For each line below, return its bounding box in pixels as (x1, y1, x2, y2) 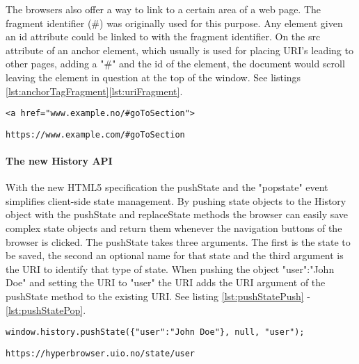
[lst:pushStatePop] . (6, 302, 86, 317)
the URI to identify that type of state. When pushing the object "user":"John (6, 261, 335, 276)
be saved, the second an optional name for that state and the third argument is (6, 248, 344, 263)
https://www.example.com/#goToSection (6, 129, 185, 140)
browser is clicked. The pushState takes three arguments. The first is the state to (6, 234, 351, 249)
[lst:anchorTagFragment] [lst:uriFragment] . (6, 83, 183, 98)
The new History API (6, 154, 113, 168)
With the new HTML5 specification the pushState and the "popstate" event (6, 180, 328, 195)
